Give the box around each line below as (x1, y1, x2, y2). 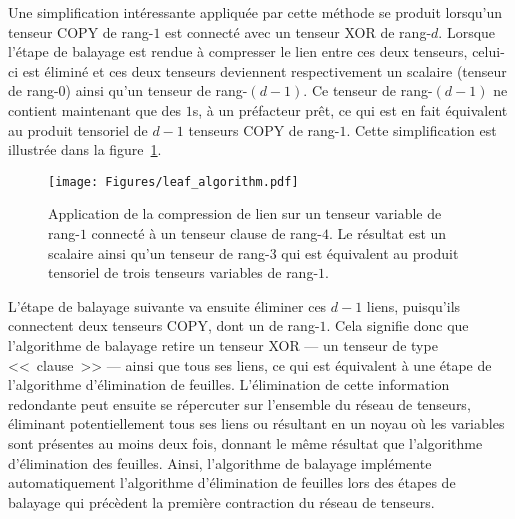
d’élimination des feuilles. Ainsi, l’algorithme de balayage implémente (8, 452, 432, 473)
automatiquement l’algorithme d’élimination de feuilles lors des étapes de (8, 472, 456, 493)
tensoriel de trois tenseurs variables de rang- (48, 262, 319, 283)
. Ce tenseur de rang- (303, 80, 433, 101)
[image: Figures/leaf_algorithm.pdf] (48, 174, 299, 189)
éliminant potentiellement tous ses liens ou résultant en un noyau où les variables (8, 413, 505, 434)
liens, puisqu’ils (366, 295, 461, 316)
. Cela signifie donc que (326, 315, 469, 336)
